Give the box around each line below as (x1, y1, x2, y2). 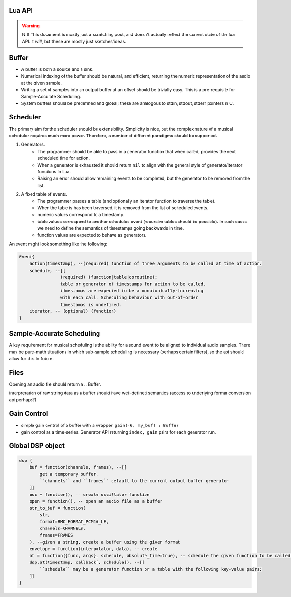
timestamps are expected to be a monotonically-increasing (60, 288, 204, 293)
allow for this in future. (9, 356, 54, 361)
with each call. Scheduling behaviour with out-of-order (60, 295, 198, 301)
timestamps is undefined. (60, 302, 122, 307)
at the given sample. (21, 80, 62, 86)
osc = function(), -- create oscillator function (29, 492, 150, 497)
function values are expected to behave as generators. (37, 232, 147, 238)
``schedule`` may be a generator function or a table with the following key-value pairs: (39, 566, 262, 572)
